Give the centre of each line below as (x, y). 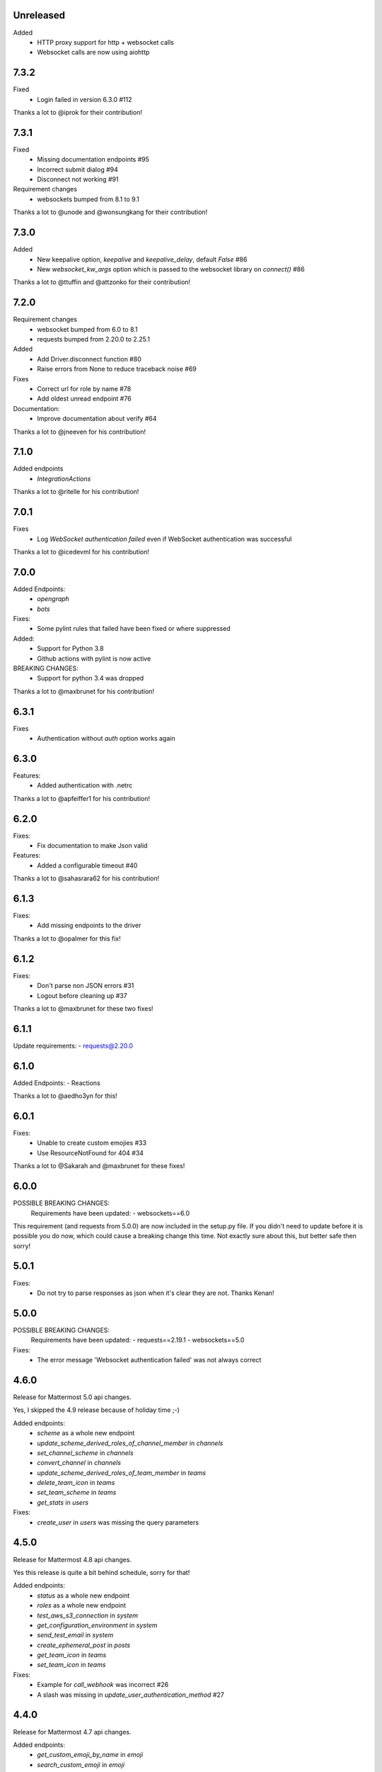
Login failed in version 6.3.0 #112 (85, 99)
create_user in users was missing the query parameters (118, 1522)
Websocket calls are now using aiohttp (93, 52)
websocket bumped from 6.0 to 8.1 (87, 329)
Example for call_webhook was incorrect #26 (103, 1685)
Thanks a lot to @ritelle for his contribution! (76, 492)
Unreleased (39, 15)
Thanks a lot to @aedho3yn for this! (65, 1096)
